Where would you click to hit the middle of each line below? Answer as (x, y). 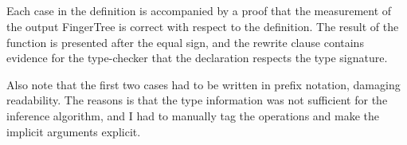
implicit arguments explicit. (74, 131)
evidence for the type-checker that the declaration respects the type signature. (197, 58)
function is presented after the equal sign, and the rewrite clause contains (185, 42)
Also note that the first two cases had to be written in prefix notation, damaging (203, 84)
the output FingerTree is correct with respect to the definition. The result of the (203, 26)
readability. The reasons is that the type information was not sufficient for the (197, 100)
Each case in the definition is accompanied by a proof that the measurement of (199, 11)
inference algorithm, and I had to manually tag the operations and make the (193, 115)
